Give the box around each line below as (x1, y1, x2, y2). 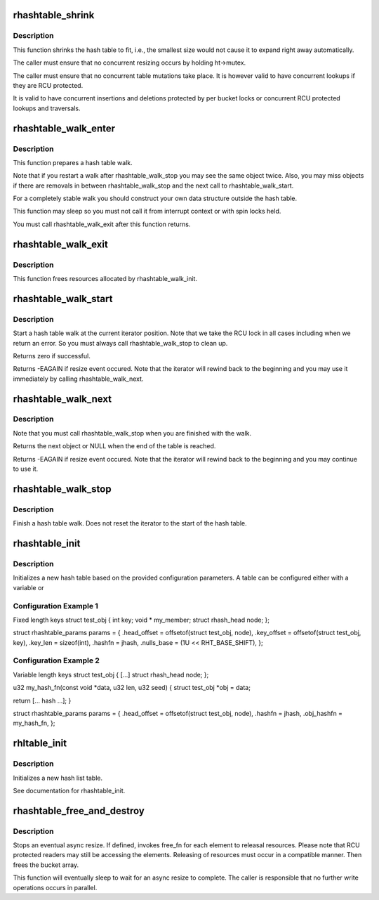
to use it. (13, 464, 39, 474)
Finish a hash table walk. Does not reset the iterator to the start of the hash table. (13, 519, 247, 528)
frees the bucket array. (13, 861, 79, 869)
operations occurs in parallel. (13, 883, 98, 892)
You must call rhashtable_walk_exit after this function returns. (13, 220, 191, 228)
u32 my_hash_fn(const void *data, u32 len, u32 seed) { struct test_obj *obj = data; (13, 684, 251, 692)
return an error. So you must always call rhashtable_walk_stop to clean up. (13, 339, 228, 347)
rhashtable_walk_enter (13, 122, 116, 134)
